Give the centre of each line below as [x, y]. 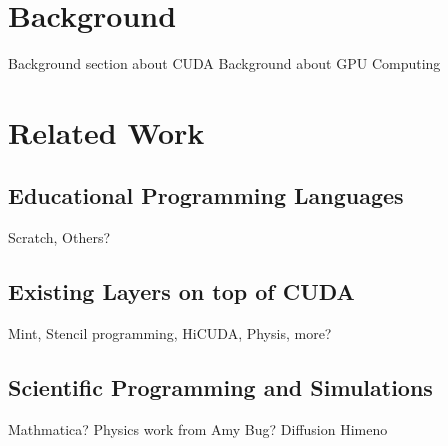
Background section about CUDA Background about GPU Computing [224, 63]
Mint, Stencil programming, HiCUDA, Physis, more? [170, 333]
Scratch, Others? [59, 237]
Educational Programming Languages [206, 195]
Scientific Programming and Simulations [220, 387]
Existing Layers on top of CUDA [181, 291]
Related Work [106, 131]
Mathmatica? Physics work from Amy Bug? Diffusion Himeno [198, 428]
